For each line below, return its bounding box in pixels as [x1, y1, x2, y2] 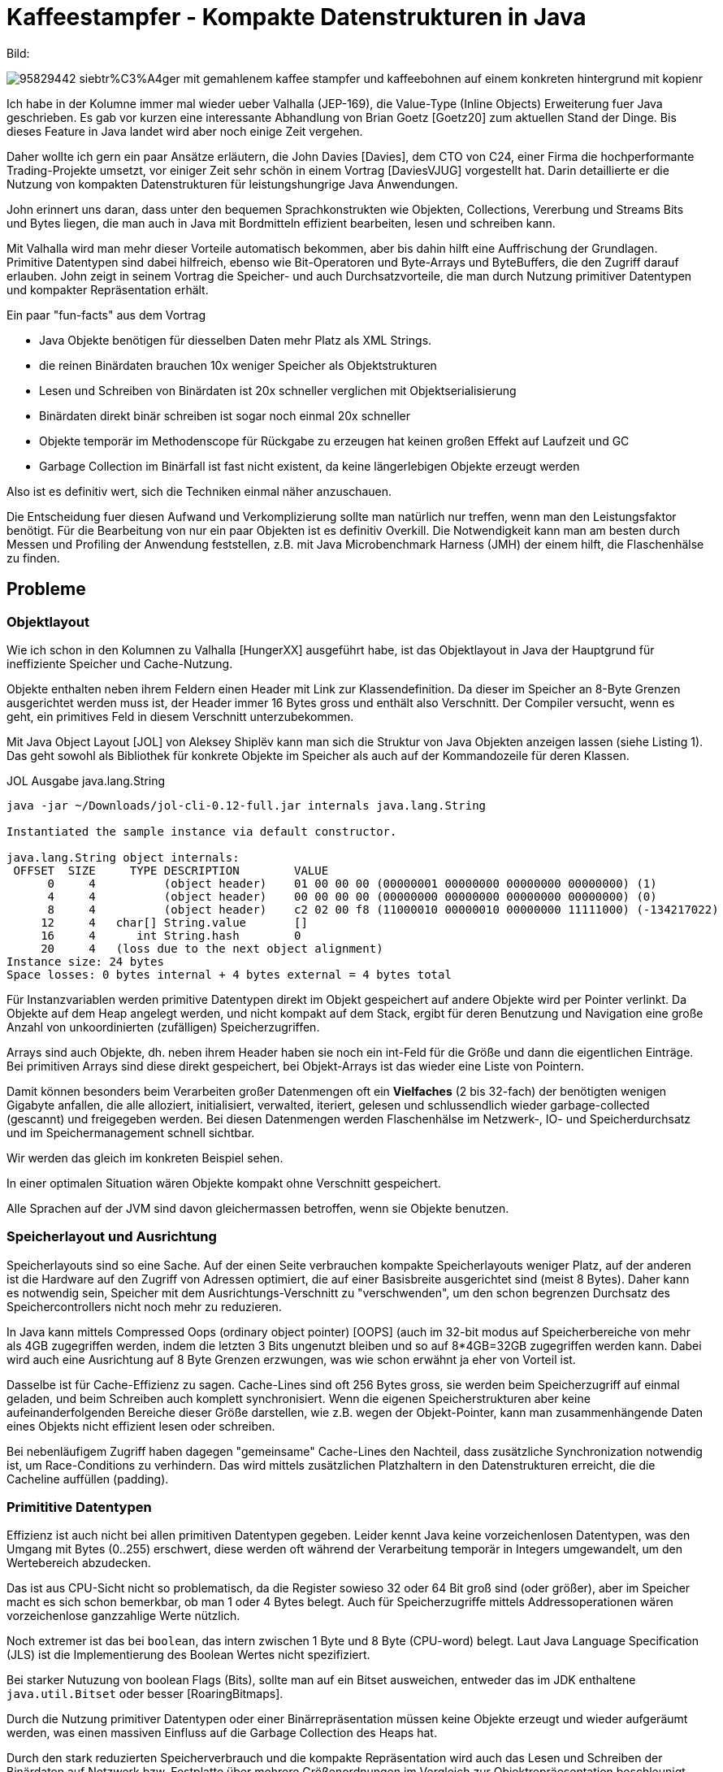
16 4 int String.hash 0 [41, 928, 301, 942]
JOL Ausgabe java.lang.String [6, 773, 166, 788]
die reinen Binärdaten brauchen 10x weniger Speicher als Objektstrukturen [39, 358, 437, 372]
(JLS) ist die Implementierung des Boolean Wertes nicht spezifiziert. [6, 1648, 370, 1662]
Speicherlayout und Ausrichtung [6, 1228, 217, 1245]
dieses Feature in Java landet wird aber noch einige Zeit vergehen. [6, 124, 363, 138]
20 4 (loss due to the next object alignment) [41, 941, 383, 955]
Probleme [6, 579, 86, 600]
